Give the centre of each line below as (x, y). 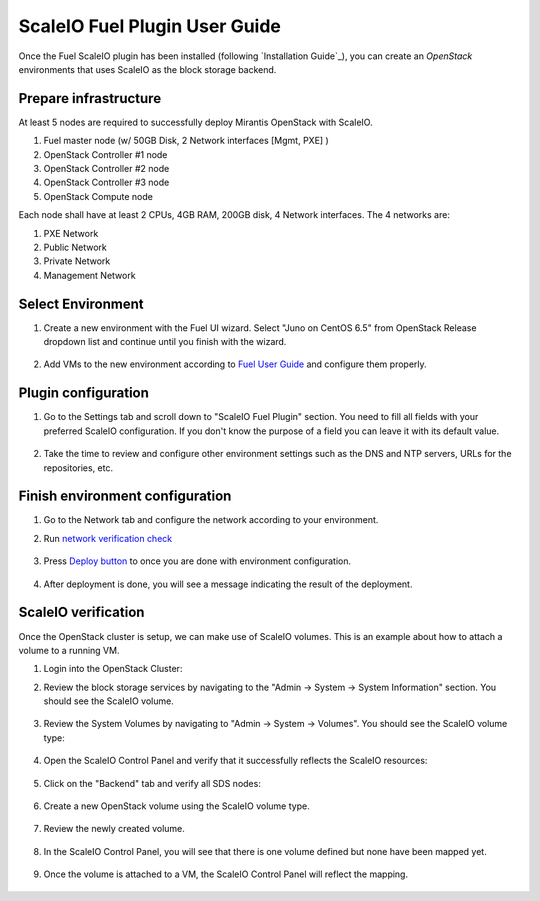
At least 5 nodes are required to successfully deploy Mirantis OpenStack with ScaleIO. (196, 122)
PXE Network (71, 233)
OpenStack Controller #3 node (106, 182)
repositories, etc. (78, 467)
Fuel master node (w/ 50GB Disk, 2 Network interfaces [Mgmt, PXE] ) (186, 141)
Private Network (77, 261)
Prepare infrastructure (90, 98)
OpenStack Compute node (98, 196)
